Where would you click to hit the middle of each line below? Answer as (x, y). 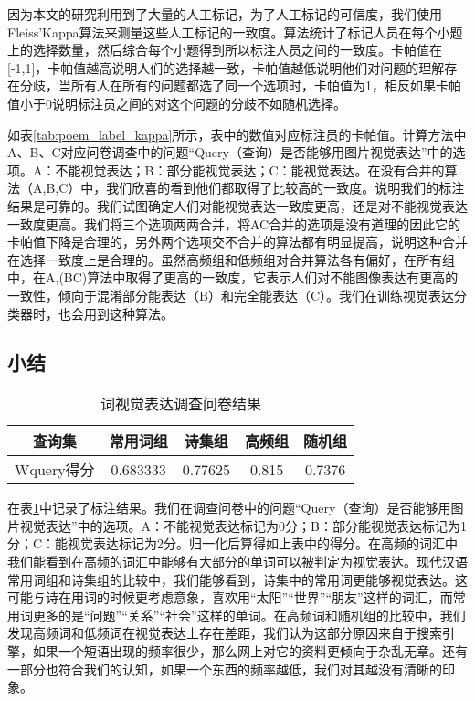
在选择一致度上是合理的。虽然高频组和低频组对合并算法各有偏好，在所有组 (231, 259)
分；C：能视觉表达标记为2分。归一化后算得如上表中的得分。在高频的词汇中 (233, 543)
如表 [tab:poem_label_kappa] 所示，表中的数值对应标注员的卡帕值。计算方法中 (237, 134)
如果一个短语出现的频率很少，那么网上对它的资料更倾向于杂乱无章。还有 (250, 651)
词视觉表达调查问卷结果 (181, 404)
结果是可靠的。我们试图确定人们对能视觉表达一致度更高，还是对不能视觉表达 (237, 205)
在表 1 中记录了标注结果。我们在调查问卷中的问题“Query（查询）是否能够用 (229, 508)
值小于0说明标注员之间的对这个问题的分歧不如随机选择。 (177, 103)
